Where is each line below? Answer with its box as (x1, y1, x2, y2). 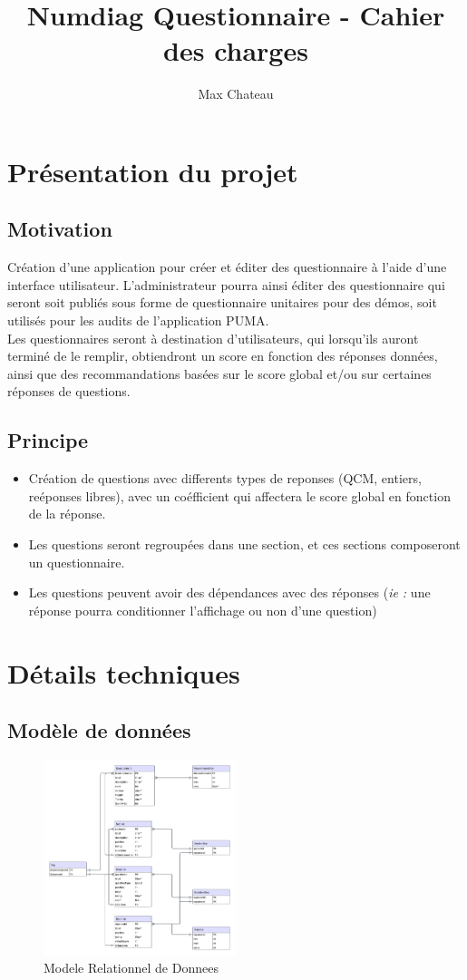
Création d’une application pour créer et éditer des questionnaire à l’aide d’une (7, 257, 447, 277)
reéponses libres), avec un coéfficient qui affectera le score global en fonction (28, 486, 451, 505)
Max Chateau (198, 84, 274, 103)
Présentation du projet (7, 152, 298, 189)
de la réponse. (28, 504, 106, 523)
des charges (163, 32, 308, 69)
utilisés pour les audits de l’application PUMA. (7, 311, 269, 330)
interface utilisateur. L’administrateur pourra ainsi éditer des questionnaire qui (7, 275, 445, 294)
